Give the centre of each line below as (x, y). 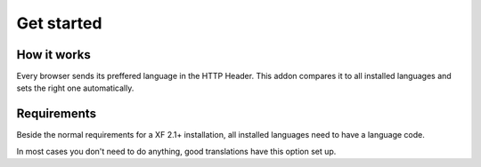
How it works (53, 55)
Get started (59, 23)
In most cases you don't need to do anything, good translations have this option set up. (176, 151)
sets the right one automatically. (75, 88)
